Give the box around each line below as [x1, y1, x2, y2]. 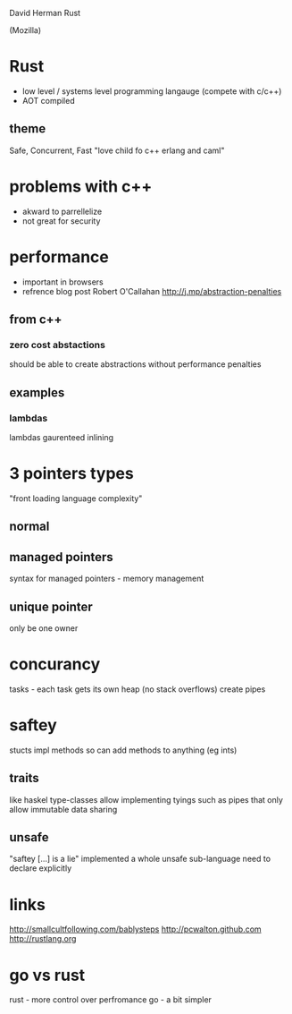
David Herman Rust [9, 8, 81, 18]
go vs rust [9, 965, 86, 985]
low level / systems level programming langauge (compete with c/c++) [21, 85, 282, 97]
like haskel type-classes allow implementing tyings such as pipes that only [9, 794, 284, 805]
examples [9, 385, 65, 400]
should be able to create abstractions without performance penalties [9, 359, 262, 370]
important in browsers [21, 277, 104, 287]
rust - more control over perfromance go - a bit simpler [9, 994, 213, 1005]
